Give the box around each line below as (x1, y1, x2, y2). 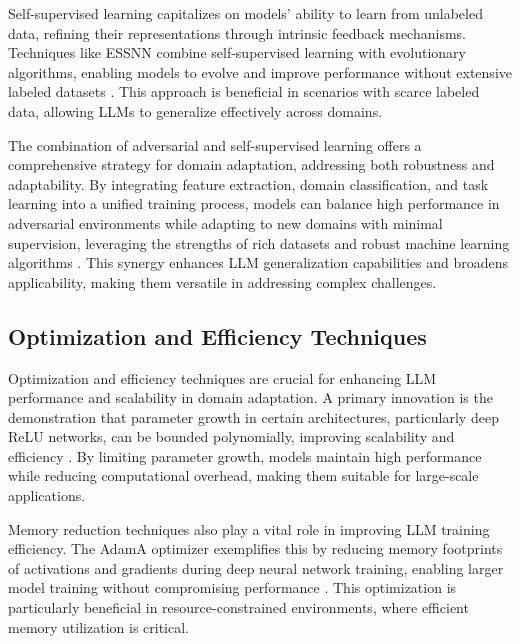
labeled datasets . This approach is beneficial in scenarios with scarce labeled (8, 81, 480, 102)
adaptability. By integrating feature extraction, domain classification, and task (8, 173, 489, 194)
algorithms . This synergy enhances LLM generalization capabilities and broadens (8, 252, 508, 273)
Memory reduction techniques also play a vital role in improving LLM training (8, 518, 490, 539)
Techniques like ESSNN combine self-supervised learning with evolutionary (8, 42, 466, 63)
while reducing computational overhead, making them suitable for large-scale (8, 465, 479, 486)
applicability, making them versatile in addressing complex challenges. (8, 271, 437, 292)
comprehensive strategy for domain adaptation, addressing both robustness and (8, 154, 495, 175)
